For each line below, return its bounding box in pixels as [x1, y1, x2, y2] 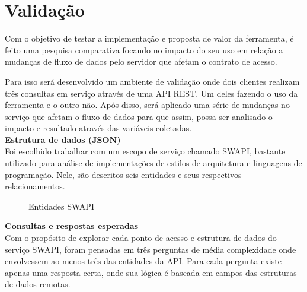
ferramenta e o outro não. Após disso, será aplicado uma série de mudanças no [5, 99, 290, 111]
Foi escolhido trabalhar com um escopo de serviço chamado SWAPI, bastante [5, 145, 286, 157]
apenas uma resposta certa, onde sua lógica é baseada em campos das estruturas [5, 266, 297, 278]
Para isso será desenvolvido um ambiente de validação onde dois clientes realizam [5, 75, 300, 87]
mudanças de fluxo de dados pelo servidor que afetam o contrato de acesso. [5, 55, 277, 68]
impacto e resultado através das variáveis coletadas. [5, 122, 192, 134]
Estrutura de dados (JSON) [5, 133, 121, 145]
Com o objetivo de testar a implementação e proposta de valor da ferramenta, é [5, 32, 294, 45]
